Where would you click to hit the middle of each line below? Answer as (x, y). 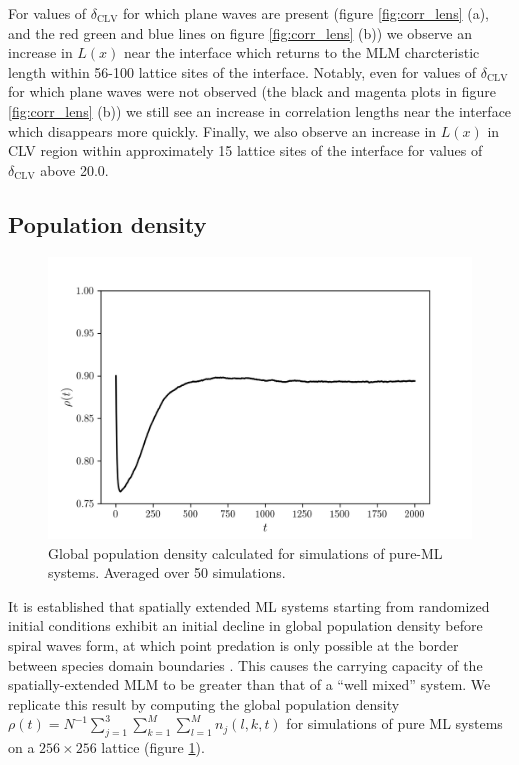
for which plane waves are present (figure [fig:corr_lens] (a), (306, 13)
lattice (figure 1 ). (153, 747)
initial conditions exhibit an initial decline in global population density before (245, 625)
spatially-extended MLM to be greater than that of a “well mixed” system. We (249, 684)
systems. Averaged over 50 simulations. (167, 572)
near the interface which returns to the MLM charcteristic (302, 52)
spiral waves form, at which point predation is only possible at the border (233, 644)
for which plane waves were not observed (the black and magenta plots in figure (252, 91)
